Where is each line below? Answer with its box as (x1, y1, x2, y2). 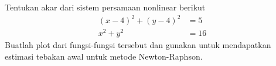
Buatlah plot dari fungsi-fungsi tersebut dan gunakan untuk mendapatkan (5, 39, 271, 51)
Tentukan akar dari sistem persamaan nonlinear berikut (5, 1, 206, 13)
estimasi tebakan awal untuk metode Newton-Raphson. (5, 50, 203, 62)
